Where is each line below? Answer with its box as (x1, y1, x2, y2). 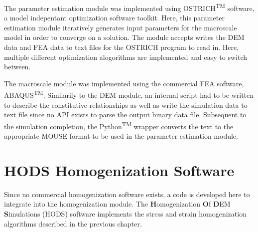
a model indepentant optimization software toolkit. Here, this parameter (4, 12, 225, 23)
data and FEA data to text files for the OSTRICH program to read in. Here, (4, 42, 239, 52)
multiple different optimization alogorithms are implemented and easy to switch (4, 51, 247, 62)
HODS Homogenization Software (4, 160, 235, 180)
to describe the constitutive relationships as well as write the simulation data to (4, 99, 248, 110)
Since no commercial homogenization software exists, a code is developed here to (4, 189, 250, 199)
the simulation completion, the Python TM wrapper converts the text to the (4, 119, 234, 131)
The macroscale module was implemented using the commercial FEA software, (4, 78, 244, 88)
